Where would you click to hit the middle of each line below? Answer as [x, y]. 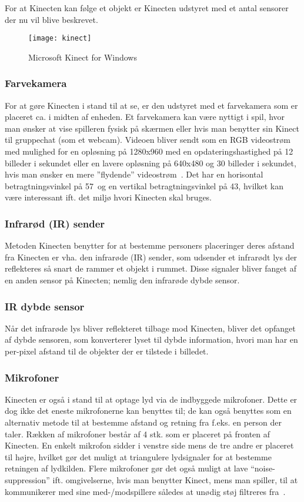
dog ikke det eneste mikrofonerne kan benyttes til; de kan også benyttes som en [148, 411]
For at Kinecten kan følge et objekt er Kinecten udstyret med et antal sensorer [147, 8]
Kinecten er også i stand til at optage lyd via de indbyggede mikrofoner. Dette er [151, 399]
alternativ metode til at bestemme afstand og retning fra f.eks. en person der [143, 422]
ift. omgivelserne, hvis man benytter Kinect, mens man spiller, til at [175, 479]
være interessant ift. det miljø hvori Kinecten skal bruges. [108, 197]
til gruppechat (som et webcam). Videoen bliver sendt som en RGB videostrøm [148, 140]
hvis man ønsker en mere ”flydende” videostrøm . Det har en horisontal [134, 174]
